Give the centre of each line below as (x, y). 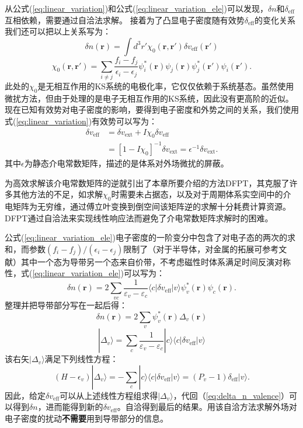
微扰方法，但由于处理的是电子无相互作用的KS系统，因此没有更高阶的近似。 (149, 98)
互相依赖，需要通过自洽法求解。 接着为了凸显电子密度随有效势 (125, 20)
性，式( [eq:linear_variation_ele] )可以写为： (85, 273)
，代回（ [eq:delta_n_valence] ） (231, 395)
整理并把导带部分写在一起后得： (66, 305)
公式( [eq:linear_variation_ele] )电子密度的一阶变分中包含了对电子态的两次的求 (150, 237)
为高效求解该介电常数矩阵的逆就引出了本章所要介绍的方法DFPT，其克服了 (147, 182)
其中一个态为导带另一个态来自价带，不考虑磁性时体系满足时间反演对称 (156, 261)
